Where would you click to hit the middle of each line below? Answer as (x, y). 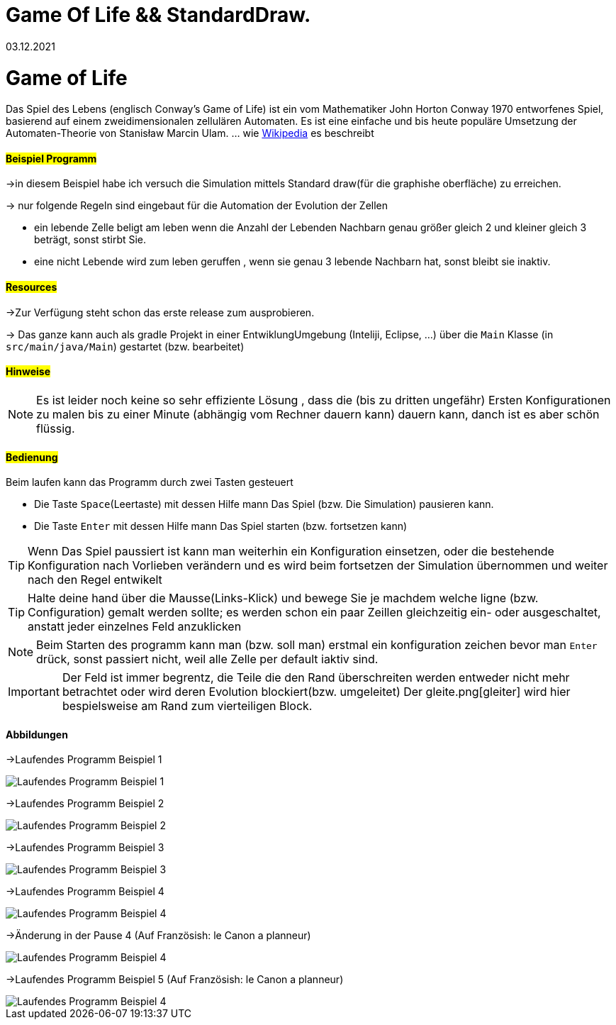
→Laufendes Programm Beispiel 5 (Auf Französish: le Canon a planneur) (175, 980)
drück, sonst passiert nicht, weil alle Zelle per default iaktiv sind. (207, 659)
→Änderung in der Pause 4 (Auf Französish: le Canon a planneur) (158, 936)
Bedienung (32, 457)
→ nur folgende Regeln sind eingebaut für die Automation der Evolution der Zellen (197, 206)
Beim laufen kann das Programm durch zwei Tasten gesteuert (150, 482)
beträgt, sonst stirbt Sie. (90, 240)
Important (34, 692)
